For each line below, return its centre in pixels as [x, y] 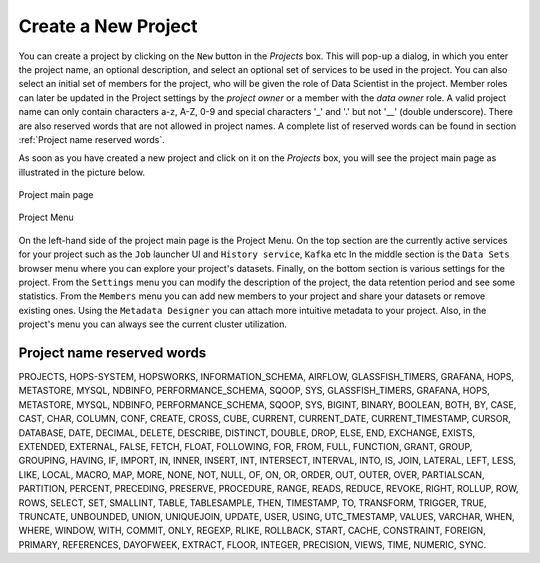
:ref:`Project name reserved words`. [91, 139]
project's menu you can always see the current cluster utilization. [153, 324]
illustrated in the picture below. [81, 172]
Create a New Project [108, 26]
